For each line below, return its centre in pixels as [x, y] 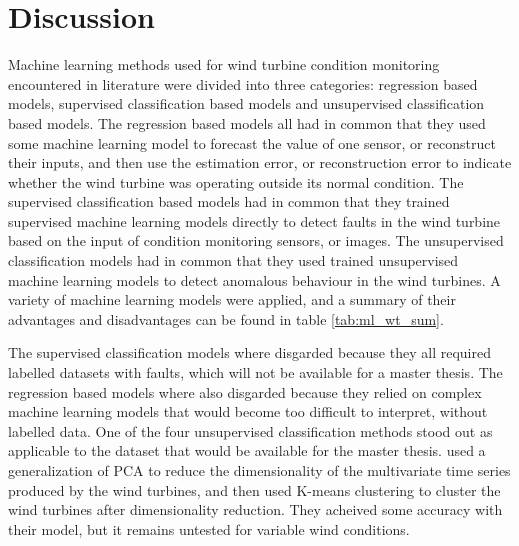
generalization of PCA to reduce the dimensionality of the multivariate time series [259, 470]
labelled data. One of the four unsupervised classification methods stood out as [250, 430]
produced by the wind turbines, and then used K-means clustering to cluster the [254, 489]
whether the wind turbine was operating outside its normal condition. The [236, 181]
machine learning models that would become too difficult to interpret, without [248, 411]
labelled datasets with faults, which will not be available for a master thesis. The [255, 372]
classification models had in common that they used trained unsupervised [233, 260]
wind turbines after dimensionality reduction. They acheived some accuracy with [255, 509]
